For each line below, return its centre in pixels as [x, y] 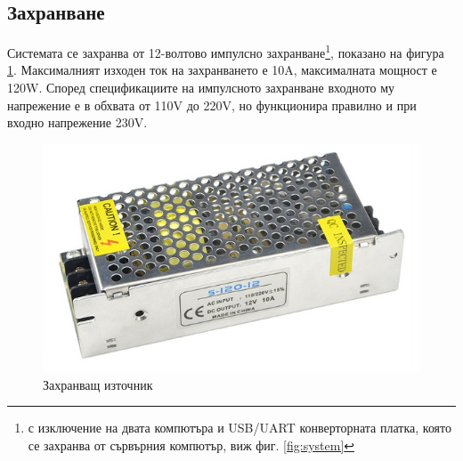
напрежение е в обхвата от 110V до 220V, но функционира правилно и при [212, 105]
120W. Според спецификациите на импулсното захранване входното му [201, 88]
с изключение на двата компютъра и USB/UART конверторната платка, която [240, 428]
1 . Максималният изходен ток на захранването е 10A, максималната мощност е [222, 70]
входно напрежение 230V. [77, 122]
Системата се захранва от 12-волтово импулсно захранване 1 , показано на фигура [226, 51]
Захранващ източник [98, 384]
